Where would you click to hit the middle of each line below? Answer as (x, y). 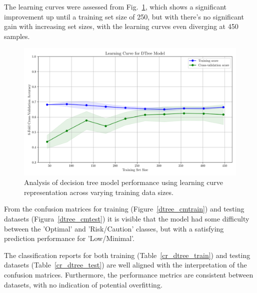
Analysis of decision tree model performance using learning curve (123, 182)
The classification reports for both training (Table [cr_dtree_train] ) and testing (127, 255)
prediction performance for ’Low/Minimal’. (69, 238)
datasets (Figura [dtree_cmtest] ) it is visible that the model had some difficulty (127, 218)
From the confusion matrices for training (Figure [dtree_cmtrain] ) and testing (124, 209)
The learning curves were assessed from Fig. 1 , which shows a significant (115, 6)
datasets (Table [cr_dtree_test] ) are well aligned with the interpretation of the (125, 265)
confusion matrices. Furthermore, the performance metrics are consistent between (129, 274)
